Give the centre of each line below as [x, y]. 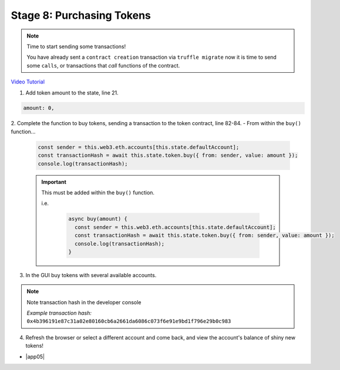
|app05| [35, 356]
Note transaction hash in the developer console [84, 302]
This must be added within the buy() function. [98, 193]
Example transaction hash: [59, 313]
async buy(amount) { [98, 219]
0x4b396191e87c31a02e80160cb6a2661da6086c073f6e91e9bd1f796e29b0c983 [129, 321]
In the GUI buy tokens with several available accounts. [91, 275]
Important [54, 181]
